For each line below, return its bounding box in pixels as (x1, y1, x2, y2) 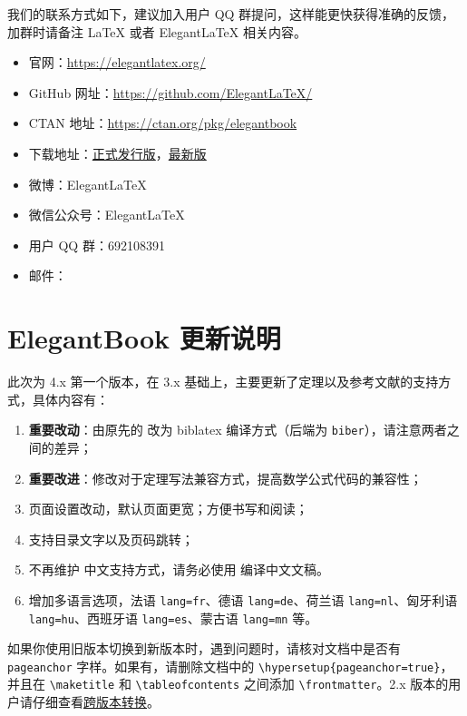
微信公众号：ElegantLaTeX (28, 205, 185, 224)
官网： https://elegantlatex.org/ (28, 53, 206, 72)
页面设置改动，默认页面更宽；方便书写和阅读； (28, 499, 308, 518)
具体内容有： (32, 389, 109, 408)
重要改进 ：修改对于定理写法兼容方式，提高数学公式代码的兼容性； (28, 468, 423, 487)
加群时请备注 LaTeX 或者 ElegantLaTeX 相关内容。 (7, 22, 306, 41)
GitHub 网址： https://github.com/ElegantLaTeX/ (28, 83, 313, 102)
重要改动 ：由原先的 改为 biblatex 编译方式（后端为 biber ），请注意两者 (28, 420, 447, 439)
